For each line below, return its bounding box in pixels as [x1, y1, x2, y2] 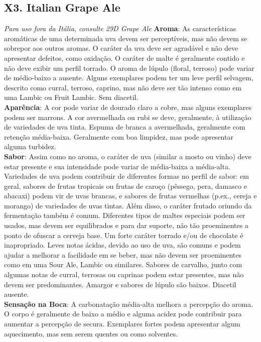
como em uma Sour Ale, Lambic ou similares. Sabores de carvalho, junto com [4, 259, 242, 270]
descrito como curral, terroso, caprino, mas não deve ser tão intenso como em [4, 82, 242, 92]
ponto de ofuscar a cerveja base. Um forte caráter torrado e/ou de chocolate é [4, 230, 243, 240]
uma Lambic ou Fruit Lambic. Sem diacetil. [4, 92, 139, 102]
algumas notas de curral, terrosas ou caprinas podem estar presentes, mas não [4, 269, 244, 280]
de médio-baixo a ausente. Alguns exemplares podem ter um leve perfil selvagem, [4, 72, 253, 83]
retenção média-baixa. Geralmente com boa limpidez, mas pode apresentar [4, 131, 233, 142]
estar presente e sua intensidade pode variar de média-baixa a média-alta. [4, 161, 230, 171]
